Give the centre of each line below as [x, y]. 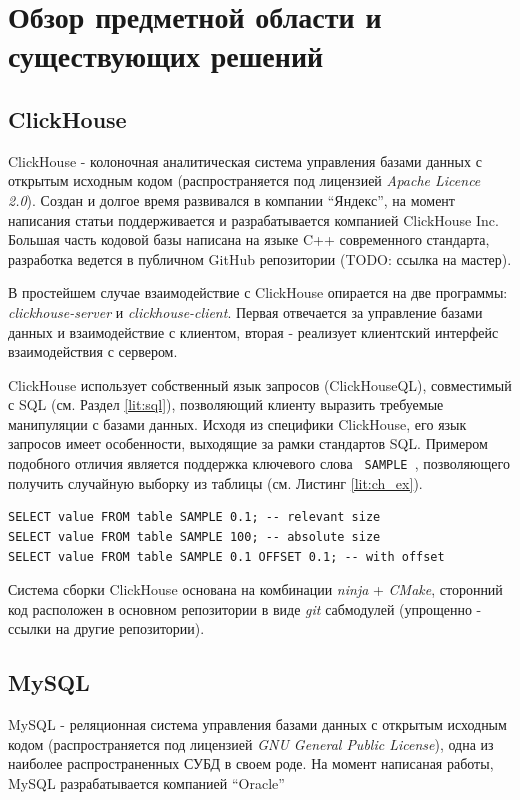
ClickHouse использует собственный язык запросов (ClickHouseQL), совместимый [260, 384]
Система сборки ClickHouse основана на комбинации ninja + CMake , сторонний [255, 589]
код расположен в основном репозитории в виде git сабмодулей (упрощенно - [245, 608]
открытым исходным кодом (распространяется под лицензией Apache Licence [244, 180]
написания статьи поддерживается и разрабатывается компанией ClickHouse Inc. [253, 219]
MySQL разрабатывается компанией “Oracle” [146, 782]
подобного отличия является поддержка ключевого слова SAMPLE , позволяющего [259, 463]
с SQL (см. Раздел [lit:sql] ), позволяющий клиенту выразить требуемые [226, 404]
